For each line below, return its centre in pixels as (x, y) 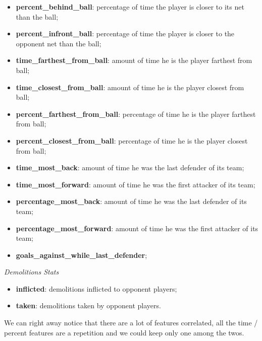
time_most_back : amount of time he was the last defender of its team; (130, 167)
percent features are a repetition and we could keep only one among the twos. (124, 332)
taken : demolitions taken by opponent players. (88, 305)
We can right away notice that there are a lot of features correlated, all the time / (131, 323)
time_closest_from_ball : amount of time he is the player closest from (130, 87)
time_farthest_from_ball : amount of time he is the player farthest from (134, 60)
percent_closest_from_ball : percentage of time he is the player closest (132, 140)
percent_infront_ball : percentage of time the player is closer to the (125, 33)
